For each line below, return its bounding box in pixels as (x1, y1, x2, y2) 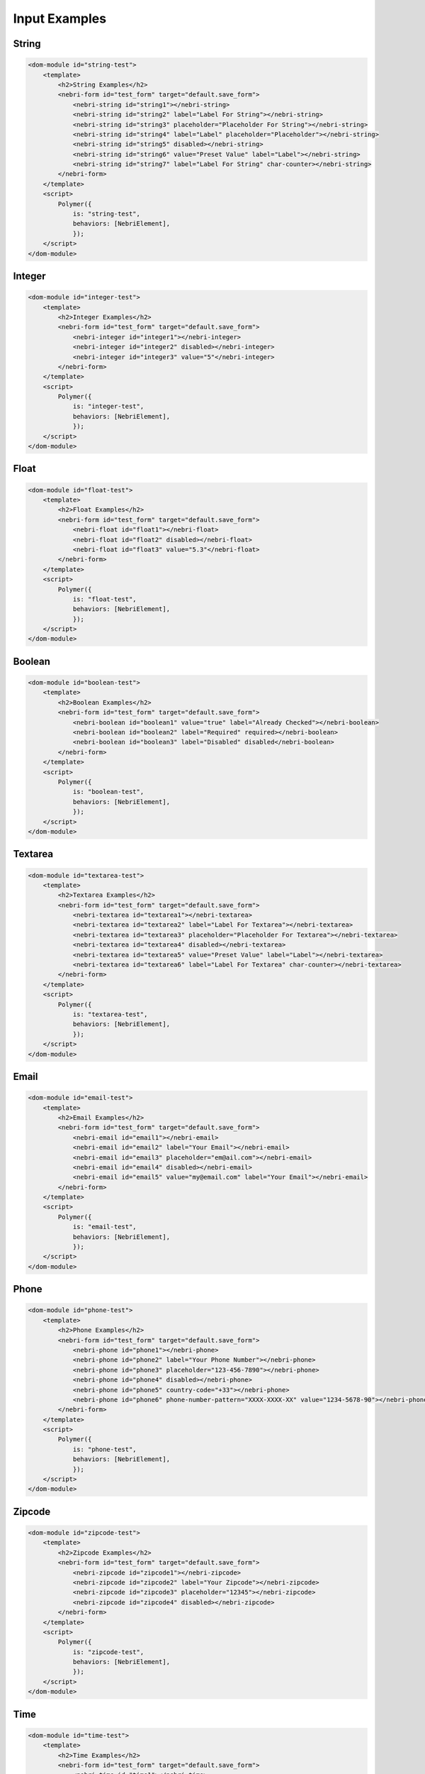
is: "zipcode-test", (72, 1648, 144, 1656)
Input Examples (13, 11, 106, 26)
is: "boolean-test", (72, 788, 144, 796)
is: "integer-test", (72, 402, 144, 411)
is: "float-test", (72, 595, 137, 603)
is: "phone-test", (72, 1445, 137, 1453)
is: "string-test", (72, 210, 141, 218)
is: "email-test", (72, 1223, 137, 1231)
